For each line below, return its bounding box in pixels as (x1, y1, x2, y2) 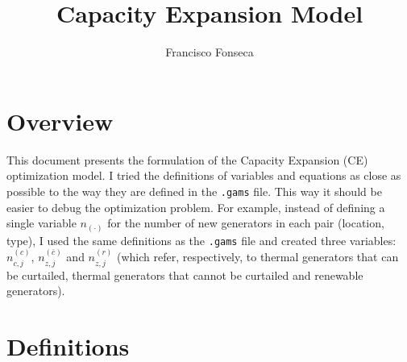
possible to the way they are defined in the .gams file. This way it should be (6, 182, 382, 199)
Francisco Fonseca (165, 44, 254, 60)
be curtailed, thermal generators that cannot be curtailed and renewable (6, 266, 363, 283)
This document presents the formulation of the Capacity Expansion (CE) (6, 151, 368, 168)
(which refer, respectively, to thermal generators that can (116, 248, 399, 265)
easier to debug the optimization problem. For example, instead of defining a (6, 198, 385, 215)
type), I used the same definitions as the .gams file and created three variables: (6, 231, 397, 248)
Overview (6, 104, 114, 137)
